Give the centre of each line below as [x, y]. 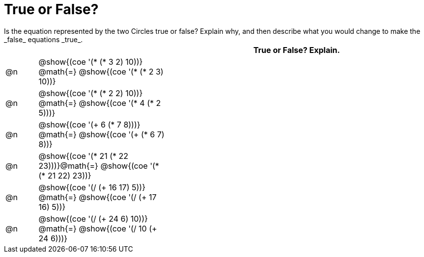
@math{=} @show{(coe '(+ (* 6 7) [101, 134]
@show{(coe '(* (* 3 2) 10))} [91, 62]
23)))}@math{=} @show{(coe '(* [99, 166]
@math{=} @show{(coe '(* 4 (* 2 [100, 103]
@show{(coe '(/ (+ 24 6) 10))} [93, 218]
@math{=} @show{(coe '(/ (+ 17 [98, 197]
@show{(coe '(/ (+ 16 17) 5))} [92, 187]
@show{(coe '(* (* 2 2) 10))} [91, 93]
